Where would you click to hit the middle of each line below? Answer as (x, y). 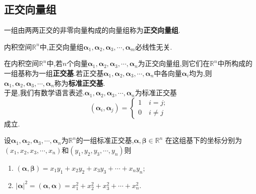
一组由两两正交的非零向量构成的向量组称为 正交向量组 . (92, 30)
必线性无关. (154, 46)
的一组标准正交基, (105, 140)
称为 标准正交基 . (80, 83)
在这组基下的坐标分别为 (203, 140)
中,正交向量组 (62, 46)
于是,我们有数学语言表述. (44, 93)
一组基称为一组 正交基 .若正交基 (54, 73)
